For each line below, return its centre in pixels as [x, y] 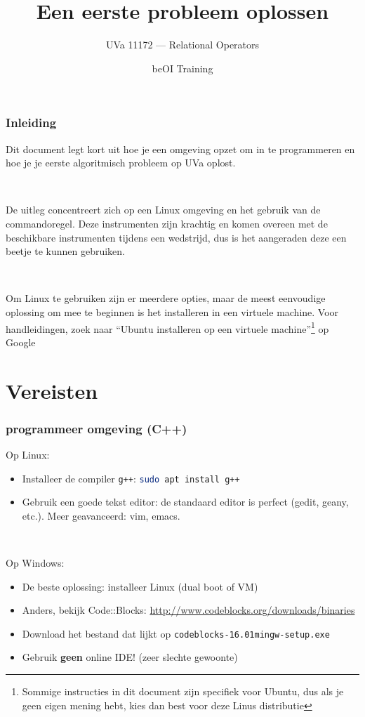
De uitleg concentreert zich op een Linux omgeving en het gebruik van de [163, 210]
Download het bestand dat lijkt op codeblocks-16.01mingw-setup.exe [176, 633]
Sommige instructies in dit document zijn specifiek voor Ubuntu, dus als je [183, 691]
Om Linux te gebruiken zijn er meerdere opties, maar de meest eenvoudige [166, 298]
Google [21, 342]
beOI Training [182, 68]
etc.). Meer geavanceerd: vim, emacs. [101, 515]
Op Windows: [35, 563]
